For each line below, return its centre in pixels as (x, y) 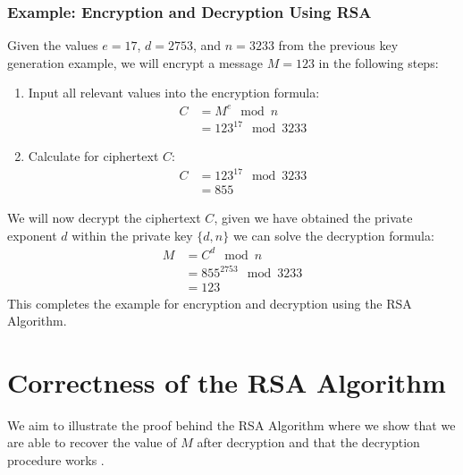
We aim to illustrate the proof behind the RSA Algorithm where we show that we (231, 424)
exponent (32, 235)
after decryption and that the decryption (308, 442)
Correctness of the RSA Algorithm (227, 382)
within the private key (132, 235)
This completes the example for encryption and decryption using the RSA (210, 303)
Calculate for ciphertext (93, 156)
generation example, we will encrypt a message (135, 62)
